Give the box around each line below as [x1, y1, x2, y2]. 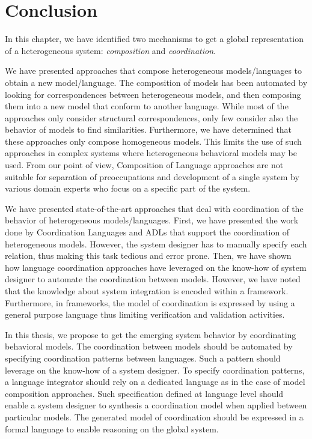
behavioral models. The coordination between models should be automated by [5, 340, 293, 353]
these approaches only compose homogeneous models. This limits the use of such [5, 135, 302, 147]
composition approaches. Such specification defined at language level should [5, 387, 284, 399]
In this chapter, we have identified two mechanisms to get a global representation [5, 32, 304, 45]
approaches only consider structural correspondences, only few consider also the [5, 111, 298, 124]
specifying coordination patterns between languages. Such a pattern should [5, 351, 281, 364]
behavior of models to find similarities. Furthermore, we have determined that [5, 123, 292, 136]
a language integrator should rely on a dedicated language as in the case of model [5, 375, 305, 388]
